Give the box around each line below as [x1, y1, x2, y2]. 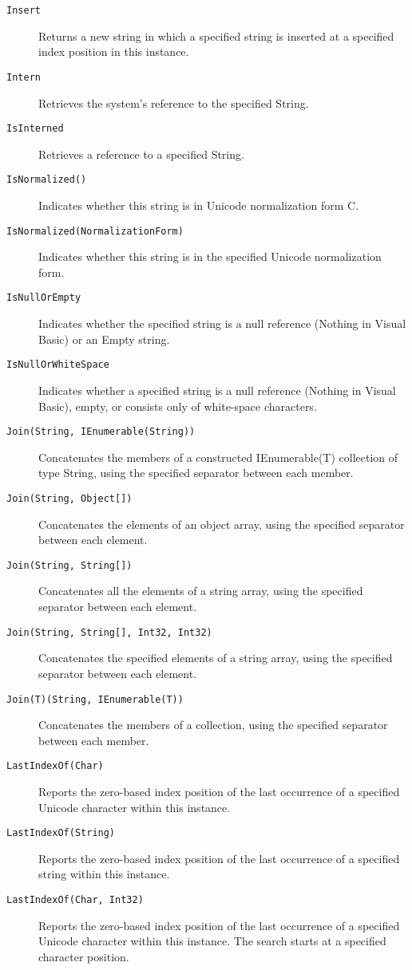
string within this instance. [38, 866, 170, 882]
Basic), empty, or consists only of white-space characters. [38, 397, 317, 414]
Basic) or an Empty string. [38, 330, 170, 347]
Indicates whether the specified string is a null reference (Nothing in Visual [38, 315, 406, 332]
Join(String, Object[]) [6, 492, 133, 504]
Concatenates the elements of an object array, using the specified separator [38, 515, 405, 532]
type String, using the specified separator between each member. [38, 464, 354, 481]
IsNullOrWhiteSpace [6, 359, 109, 371]
